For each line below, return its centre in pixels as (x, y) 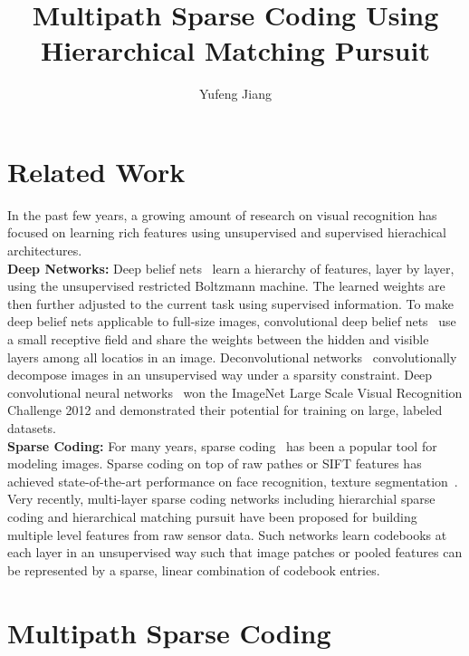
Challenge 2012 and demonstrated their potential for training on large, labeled (225, 410)
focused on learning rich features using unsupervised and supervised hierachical (227, 232)
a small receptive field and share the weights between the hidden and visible (218, 339)
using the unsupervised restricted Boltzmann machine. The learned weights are (226, 286)
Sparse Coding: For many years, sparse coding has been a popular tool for (222, 445)
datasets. (32, 427)
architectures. (45, 251)
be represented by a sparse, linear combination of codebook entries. (194, 569)
